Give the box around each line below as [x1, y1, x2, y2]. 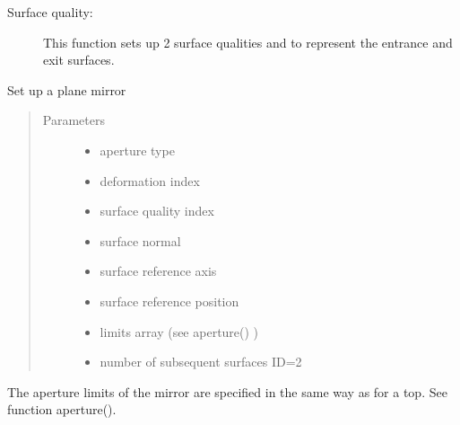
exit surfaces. [43, 50, 115, 69]
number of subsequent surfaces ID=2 [100, 352, 302, 371]
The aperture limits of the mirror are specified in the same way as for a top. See [7, 382, 447, 401]
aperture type [100, 140, 175, 159]
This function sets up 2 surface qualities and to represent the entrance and [43, 32, 453, 51]
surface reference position [100, 291, 239, 310]
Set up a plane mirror [7, 80, 126, 99]
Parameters [42, 111, 105, 129]
